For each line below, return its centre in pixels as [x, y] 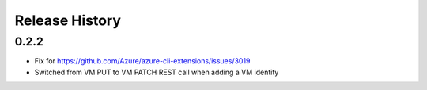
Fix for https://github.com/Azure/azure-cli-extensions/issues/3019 [142, 61]
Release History [68, 20]
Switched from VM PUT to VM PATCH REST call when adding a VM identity [157, 72]
